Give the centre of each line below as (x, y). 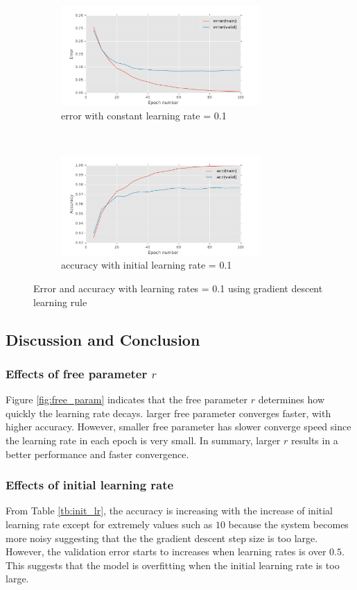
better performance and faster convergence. (97, 454)
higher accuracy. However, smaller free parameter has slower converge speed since (178, 427)
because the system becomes (288, 524)
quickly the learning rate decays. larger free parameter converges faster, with (168, 413)
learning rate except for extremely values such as (109, 524)
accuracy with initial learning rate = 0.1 (147, 265)
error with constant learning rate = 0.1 (144, 115)
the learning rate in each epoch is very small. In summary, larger (143, 440)
